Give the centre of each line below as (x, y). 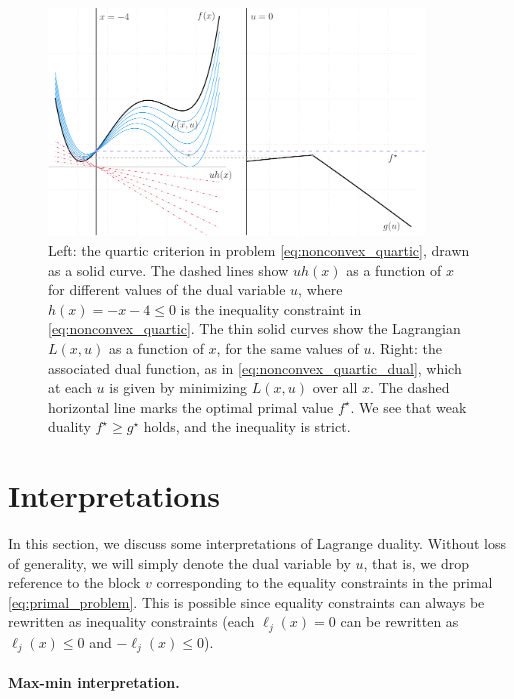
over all (335, 387)
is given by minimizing (178, 387)
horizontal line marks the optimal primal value (191, 406)
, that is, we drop (416, 562)
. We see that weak (408, 406)
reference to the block (74, 582)
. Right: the (406, 348)
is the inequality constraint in (271, 308)
